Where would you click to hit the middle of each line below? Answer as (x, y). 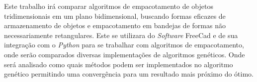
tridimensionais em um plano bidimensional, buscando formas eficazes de (115, 16)
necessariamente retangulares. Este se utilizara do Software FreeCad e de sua (121, 35)
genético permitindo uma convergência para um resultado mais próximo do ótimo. (129, 74)
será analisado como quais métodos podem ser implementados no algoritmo (119, 64)
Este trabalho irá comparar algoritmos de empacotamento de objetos (109, 6)
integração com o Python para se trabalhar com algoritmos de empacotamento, (124, 45)
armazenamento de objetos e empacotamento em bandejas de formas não (115, 25)
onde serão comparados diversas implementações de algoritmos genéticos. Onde (125, 54)
